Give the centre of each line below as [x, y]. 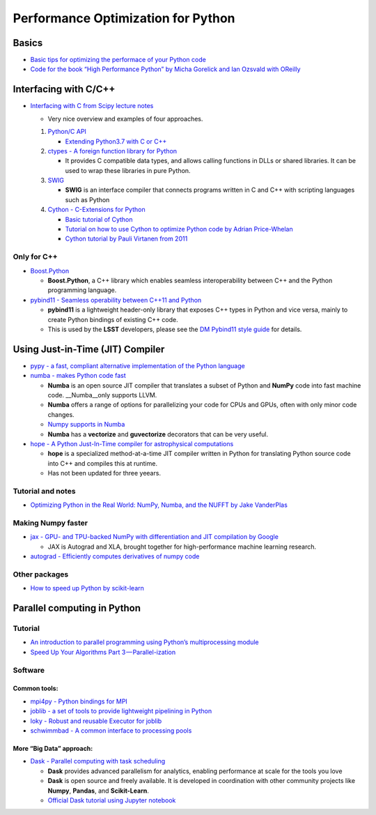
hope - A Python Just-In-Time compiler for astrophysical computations [132, 443]
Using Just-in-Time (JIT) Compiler [89, 349]
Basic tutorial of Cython [99, 219]
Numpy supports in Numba [86, 425]
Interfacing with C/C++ [64, 90]
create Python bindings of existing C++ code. [113, 319]
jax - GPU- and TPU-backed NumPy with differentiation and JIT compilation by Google [154, 537]
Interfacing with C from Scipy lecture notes [92, 106]
